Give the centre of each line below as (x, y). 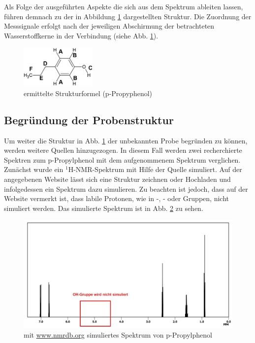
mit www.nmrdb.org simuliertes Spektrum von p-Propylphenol (118, 335)
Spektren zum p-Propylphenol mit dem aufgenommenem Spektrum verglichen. (122, 159)
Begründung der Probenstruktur (89, 120)
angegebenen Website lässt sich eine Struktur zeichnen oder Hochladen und (117, 179)
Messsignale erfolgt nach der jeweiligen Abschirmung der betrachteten (109, 26)
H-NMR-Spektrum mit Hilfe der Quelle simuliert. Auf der (155, 169)
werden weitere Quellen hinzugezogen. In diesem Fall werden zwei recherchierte (123, 150)
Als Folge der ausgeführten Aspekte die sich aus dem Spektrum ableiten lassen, (124, 6)
